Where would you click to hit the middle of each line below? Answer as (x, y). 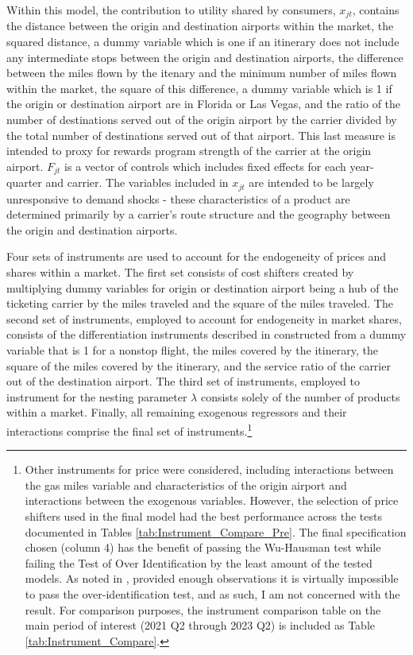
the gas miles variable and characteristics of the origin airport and (186, 484)
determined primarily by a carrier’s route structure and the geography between (199, 214)
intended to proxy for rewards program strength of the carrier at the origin (189, 151)
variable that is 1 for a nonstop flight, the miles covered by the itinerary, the (192, 350)
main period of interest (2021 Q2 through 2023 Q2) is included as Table (200, 625)
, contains (376, 10)
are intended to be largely (311, 182)
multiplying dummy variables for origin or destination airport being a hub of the (203, 287)
